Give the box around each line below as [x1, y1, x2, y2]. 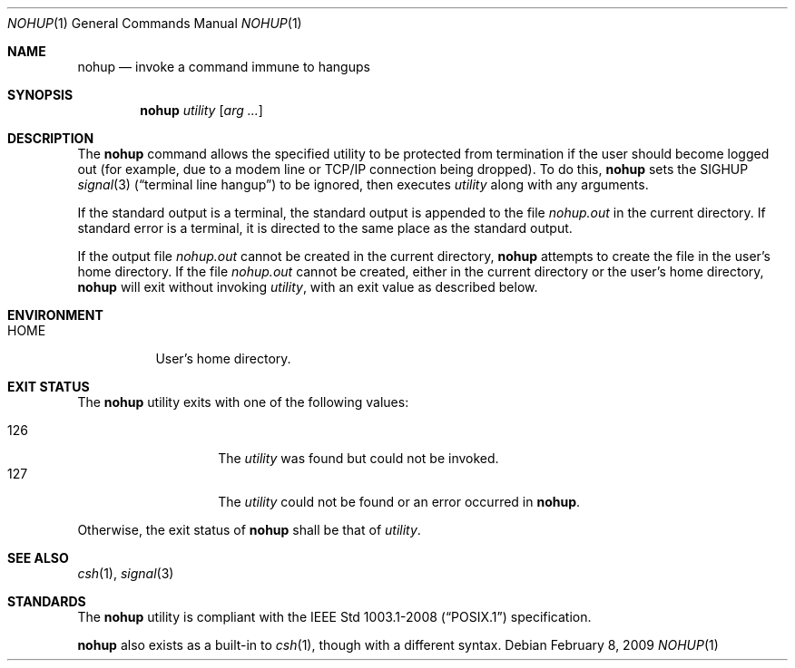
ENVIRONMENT [7, 307, 103, 323]
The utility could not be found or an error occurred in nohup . [218, 494, 581, 509]
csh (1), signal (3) [77, 566, 174, 581]
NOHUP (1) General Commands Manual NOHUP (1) [7, 15, 302, 31]
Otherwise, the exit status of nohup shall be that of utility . [77, 522, 421, 537]
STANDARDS [7, 594, 86, 609]
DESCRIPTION [7, 131, 94, 146]
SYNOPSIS [7, 87, 74, 102]
